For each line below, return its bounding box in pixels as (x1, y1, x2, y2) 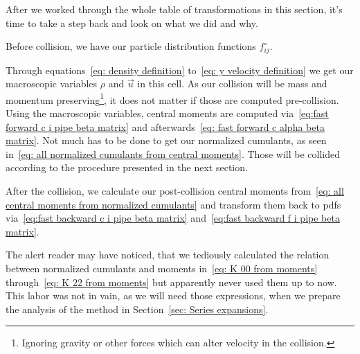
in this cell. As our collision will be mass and (137, 76, 327, 91)
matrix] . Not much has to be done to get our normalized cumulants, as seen (6, 133, 327, 148)
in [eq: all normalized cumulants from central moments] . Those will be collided (6, 146, 340, 161)
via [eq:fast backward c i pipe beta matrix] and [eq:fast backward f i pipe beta (6, 211, 340, 225)
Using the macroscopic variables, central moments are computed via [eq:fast (6, 106, 329, 121)
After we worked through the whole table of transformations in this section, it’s (6, 2, 343, 16)
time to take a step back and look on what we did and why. (6, 15, 258, 30)
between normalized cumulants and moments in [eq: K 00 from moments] (6, 261, 318, 276)
